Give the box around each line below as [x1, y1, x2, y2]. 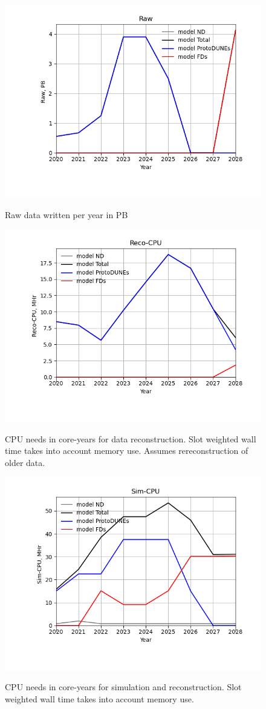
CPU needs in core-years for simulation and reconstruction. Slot [5, 681, 242, 693]
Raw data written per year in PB [5, 208, 128, 221]
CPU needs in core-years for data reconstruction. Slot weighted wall [5, 432, 256, 445]
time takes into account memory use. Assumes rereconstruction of [5, 444, 248, 457]
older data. [5, 456, 45, 468]
